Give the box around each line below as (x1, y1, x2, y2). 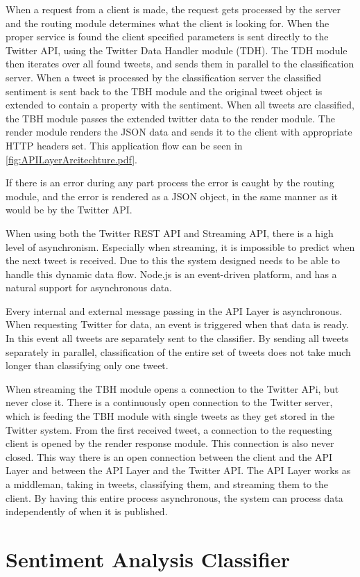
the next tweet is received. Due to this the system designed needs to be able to (6, 253, 341, 268)
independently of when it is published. (6, 504, 168, 519)
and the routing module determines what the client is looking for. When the (6, 15, 329, 30)
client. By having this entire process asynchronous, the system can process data (6, 490, 343, 505)
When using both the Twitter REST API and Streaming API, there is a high (6, 225, 334, 240)
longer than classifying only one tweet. (6, 358, 169, 373)
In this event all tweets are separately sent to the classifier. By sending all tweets (6, 331, 349, 346)
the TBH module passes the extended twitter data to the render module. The (6, 111, 335, 125)
